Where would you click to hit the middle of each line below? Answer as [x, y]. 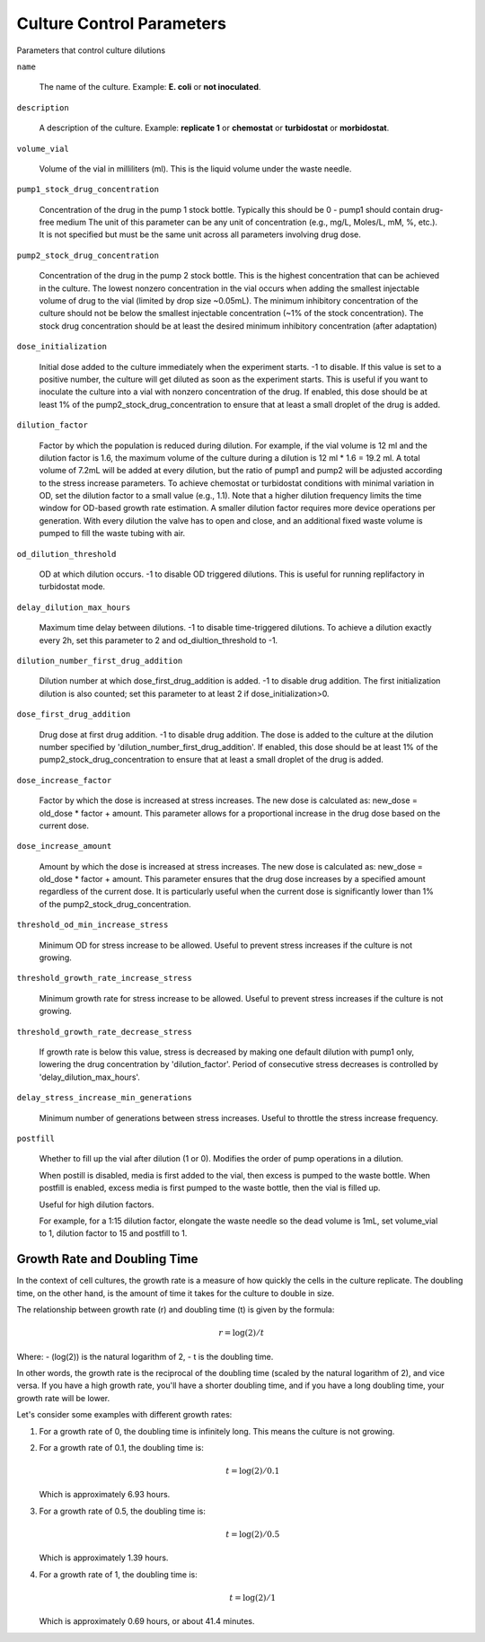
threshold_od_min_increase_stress [93, 925]
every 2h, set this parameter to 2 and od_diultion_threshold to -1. [159, 640]
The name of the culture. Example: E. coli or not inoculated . [150, 87]
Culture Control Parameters [121, 23]
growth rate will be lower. [63, 1398]
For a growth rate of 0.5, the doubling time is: [123, 1511]
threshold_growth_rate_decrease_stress [104, 1032]
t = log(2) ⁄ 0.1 [253, 1471]
